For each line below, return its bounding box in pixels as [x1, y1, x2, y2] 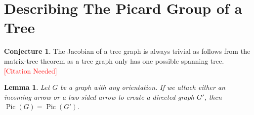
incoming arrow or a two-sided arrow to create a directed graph [4, 91, 195, 102]
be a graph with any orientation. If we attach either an [60, 82, 225, 92]
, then [204, 91, 222, 102]
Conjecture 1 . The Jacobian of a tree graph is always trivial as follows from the [4, 46, 251, 56]
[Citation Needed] [4, 65, 57, 76]
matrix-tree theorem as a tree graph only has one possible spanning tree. [4, 55, 224, 66]
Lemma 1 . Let [4, 82, 50, 92]
